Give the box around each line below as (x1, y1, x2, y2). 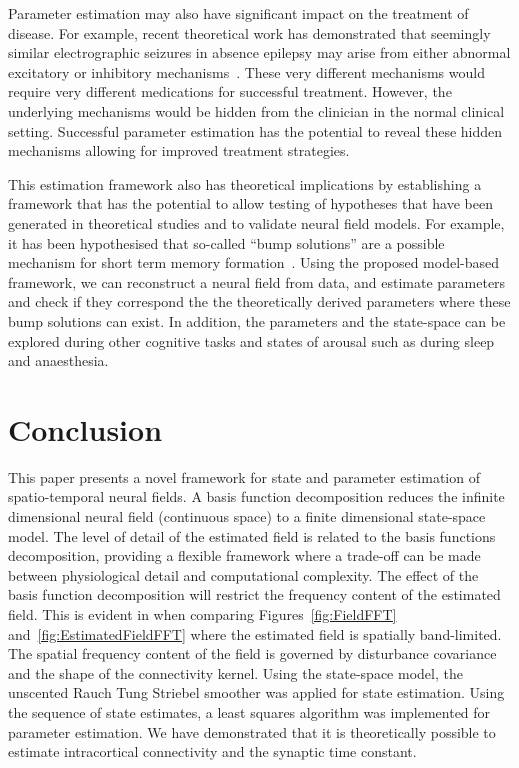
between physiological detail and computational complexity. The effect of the (8, 564, 479, 585)
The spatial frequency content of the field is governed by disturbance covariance (8, 643, 497, 664)
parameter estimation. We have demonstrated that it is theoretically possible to (8, 721, 496, 742)
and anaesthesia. (8, 350, 109, 371)
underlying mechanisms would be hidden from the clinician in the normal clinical (8, 100, 505, 121)
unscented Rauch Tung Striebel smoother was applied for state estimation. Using (8, 682, 505, 703)
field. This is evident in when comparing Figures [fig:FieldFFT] (8, 603, 397, 624)
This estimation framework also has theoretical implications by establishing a (8, 173, 482, 194)
